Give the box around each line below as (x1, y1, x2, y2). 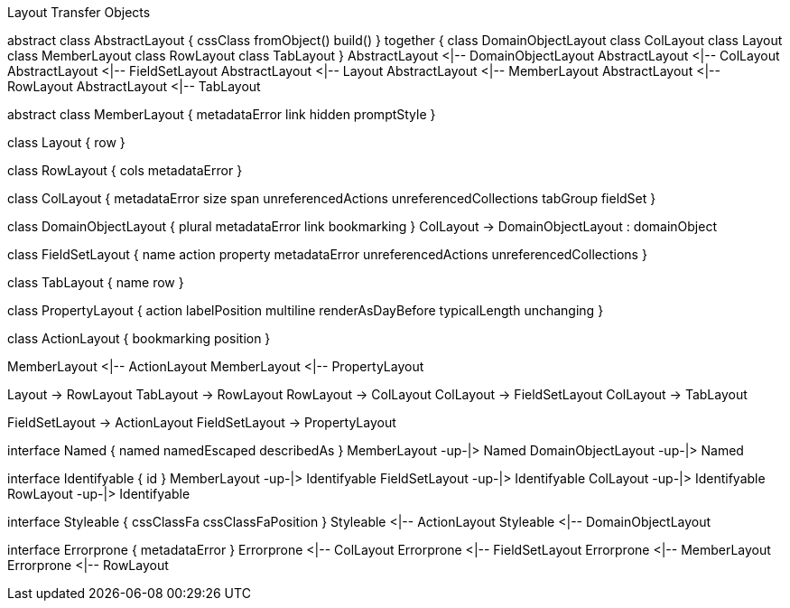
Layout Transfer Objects (7, 5, 151, 20)
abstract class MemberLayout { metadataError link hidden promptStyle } (7, 107, 436, 122)
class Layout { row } (7, 135, 125, 150)
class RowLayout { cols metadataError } (7, 163, 243, 178)
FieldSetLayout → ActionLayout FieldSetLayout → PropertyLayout (7, 415, 396, 430)
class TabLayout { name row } (7, 275, 184, 290)
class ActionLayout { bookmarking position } (7, 331, 271, 346)
